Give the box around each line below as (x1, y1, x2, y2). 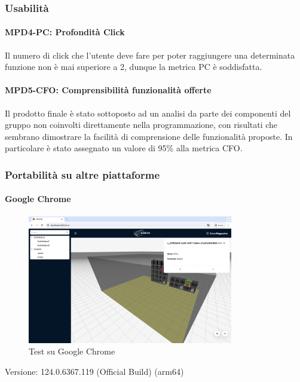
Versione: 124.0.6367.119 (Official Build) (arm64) (5, 365, 184, 377)
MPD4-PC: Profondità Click (5, 26, 125, 38)
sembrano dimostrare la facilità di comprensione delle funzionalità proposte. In (5, 130, 293, 142)
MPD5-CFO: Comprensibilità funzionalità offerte (5, 84, 212, 96)
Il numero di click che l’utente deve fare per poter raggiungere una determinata (5, 48, 295, 61)
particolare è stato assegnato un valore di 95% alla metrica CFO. (5, 142, 243, 154)
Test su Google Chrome (29, 345, 115, 357)
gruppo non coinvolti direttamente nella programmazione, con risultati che (5, 118, 278, 131)
